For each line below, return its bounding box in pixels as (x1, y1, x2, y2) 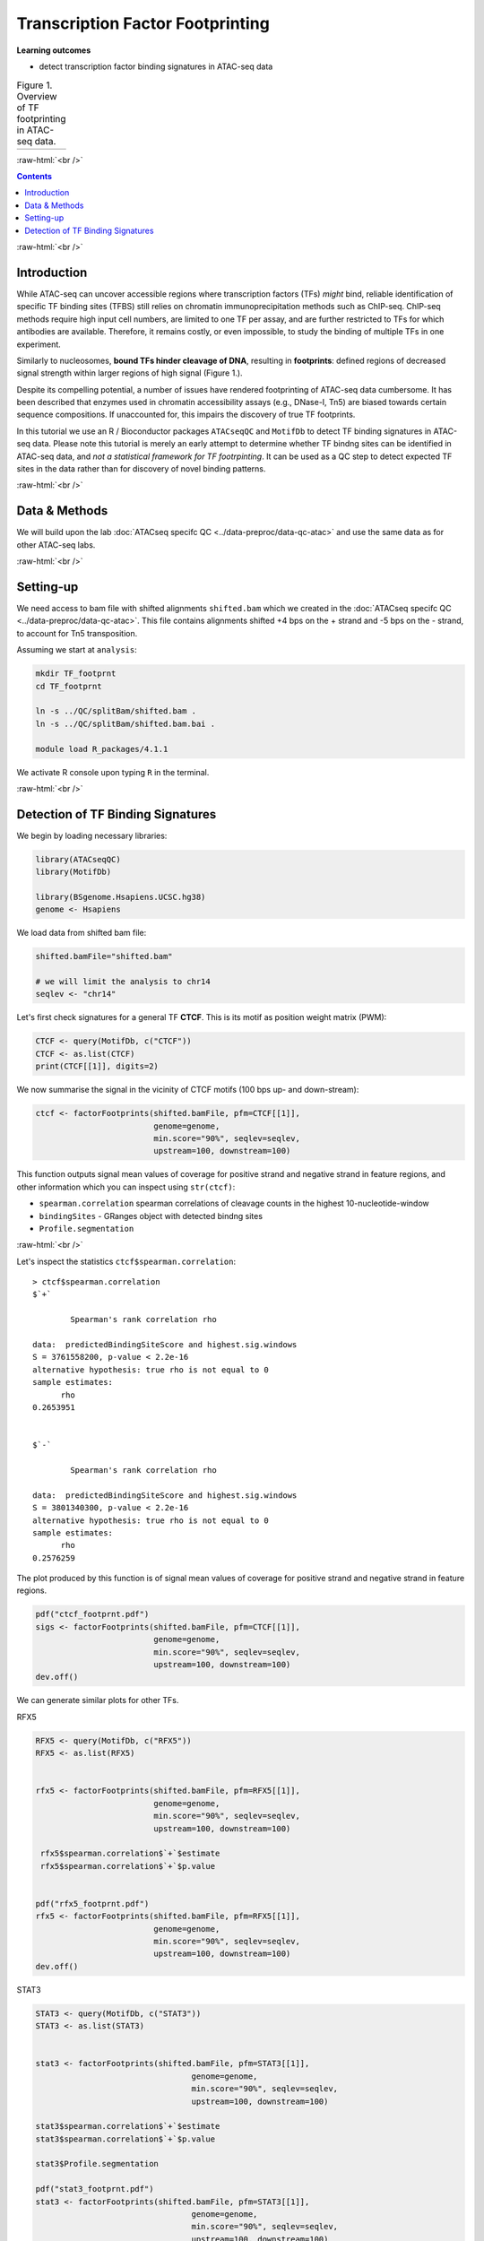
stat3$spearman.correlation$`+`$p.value (35, 2133, 215, 2144)
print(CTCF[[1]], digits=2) (35, 1061, 159, 1071)
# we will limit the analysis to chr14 (35, 977, 211, 987)
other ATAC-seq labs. (16, 539, 96, 550)
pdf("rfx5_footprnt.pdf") (35, 1899, 150, 1908)
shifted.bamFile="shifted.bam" (35, 951, 174, 962)
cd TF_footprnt (35, 681, 102, 691)
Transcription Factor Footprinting (16, 13, 271, 33)
